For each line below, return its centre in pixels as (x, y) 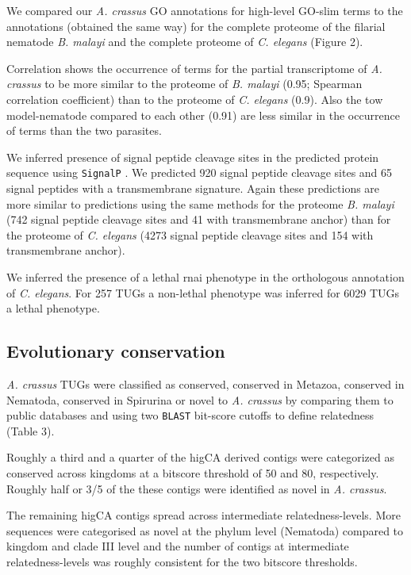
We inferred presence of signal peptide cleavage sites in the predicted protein (193, 157)
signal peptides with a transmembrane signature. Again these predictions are (193, 188)
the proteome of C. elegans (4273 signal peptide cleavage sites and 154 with (190, 234)
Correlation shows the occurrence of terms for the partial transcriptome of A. (194, 68)
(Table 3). (31, 430)
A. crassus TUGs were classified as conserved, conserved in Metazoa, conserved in (205, 383)
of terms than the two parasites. (84, 130)
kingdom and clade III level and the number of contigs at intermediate (178, 546)
